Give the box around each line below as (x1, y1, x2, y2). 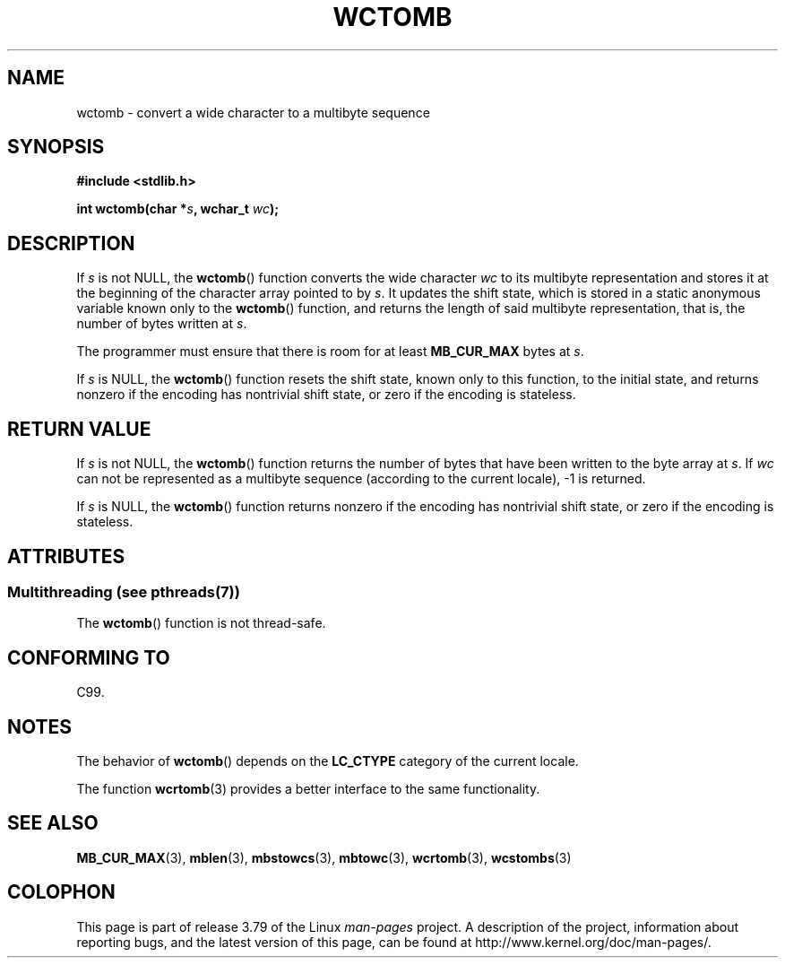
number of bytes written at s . (76, 316, 247, 332)
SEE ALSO (7, 812, 99, 835)
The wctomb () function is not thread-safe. (76, 615, 326, 631)
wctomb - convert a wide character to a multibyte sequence (76, 104, 430, 120)
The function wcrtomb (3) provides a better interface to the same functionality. (76, 781, 540, 797)
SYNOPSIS (7, 135, 105, 159)
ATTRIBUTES (7, 544, 125, 568)
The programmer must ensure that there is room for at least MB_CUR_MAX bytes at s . (76, 343, 584, 360)
